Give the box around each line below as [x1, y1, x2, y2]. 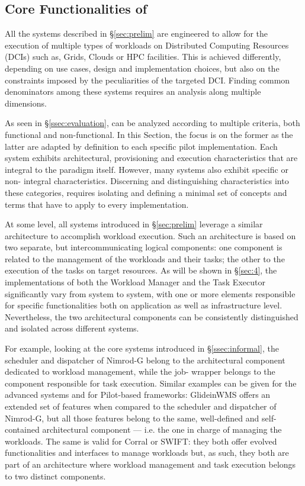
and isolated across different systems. [5, 322, 139, 334]
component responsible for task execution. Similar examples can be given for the [5, 376, 297, 389]
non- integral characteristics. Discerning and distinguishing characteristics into [5, 175, 289, 187]
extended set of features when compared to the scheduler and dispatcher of [5, 400, 277, 413]
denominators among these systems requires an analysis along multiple [5, 85, 261, 98]
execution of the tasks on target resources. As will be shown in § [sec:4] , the [5, 264, 277, 276]
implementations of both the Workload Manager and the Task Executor [5, 276, 265, 288]
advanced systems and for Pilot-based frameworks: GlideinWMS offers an [5, 388, 271, 401]
